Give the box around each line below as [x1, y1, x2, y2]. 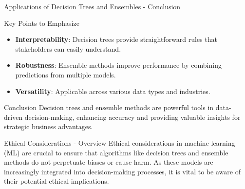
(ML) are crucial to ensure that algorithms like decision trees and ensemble [4, 147, 228, 157]
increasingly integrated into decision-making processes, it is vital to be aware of [4, 166, 241, 176]
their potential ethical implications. [4, 176, 109, 186]
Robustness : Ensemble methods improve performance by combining [15, 60, 222, 70]
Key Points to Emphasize [4, 18, 79, 28]
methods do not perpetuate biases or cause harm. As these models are [4, 157, 213, 167]
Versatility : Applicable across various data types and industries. [15, 86, 210, 96]
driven [4, 112, 23, 122]
